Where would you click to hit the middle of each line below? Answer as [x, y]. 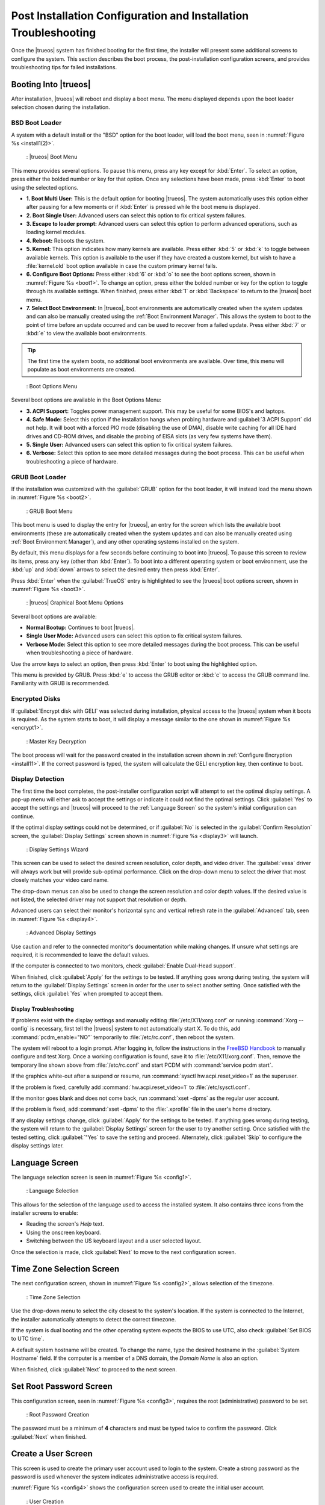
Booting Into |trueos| [51, 84]
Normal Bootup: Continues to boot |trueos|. [80, 628]
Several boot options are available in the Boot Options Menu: [86, 400]
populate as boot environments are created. [82, 370]
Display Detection [38, 779]
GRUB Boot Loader [39, 477]
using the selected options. [45, 187]
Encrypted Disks [36, 699]
